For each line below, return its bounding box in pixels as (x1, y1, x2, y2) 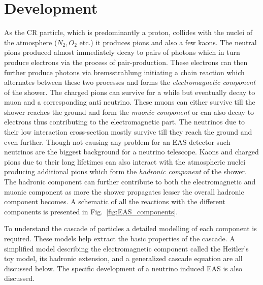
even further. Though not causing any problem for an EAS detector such (4, 136, 231, 147)
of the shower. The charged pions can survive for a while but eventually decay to (4, 86, 255, 97)
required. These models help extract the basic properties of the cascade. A (4, 233, 235, 243)
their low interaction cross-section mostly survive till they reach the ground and (4, 126, 252, 137)
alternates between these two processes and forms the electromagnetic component (4, 77, 256, 87)
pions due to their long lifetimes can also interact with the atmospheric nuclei (4, 156, 246, 167)
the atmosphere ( (4, 37, 57, 47)
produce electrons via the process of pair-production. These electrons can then (4, 56, 248, 67)
